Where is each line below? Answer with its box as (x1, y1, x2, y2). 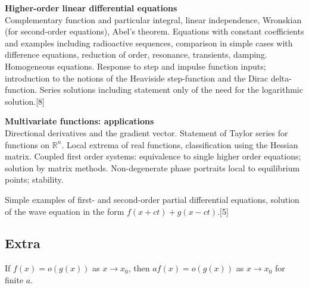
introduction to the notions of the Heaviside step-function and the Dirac (5, 71, 269, 84)
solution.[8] (5, 95, 45, 107)
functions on (5, 138, 50, 151)
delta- (270, 71, 292, 84)
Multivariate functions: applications (5, 115, 154, 127)
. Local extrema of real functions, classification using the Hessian (61, 138, 298, 151)
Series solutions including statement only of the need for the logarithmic (39, 83, 303, 96)
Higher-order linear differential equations (5, 2, 177, 14)
